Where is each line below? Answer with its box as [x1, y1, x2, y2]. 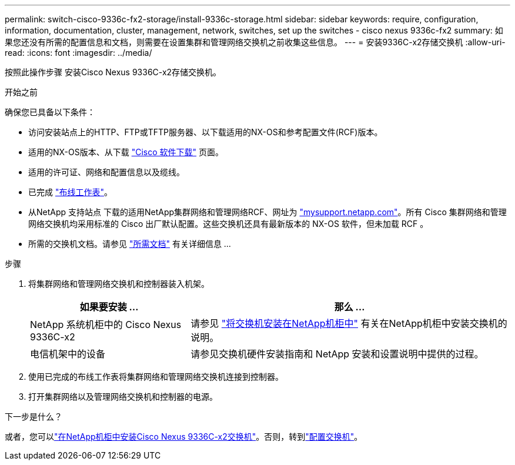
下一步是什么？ [5, 412, 62, 421]
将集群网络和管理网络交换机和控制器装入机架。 [28, 279, 209, 289]
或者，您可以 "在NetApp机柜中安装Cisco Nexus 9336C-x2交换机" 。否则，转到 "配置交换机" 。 [5, 431, 363, 441]
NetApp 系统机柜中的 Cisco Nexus [30, 319, 182, 330]
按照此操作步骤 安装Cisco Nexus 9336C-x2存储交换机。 [5, 67, 222, 77]
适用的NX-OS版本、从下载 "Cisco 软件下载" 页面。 [28, 147, 224, 157]
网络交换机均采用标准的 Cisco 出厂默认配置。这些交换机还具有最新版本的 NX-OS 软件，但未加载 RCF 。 [28, 219, 429, 229]
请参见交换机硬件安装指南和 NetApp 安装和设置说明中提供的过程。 [190, 348, 484, 360]
